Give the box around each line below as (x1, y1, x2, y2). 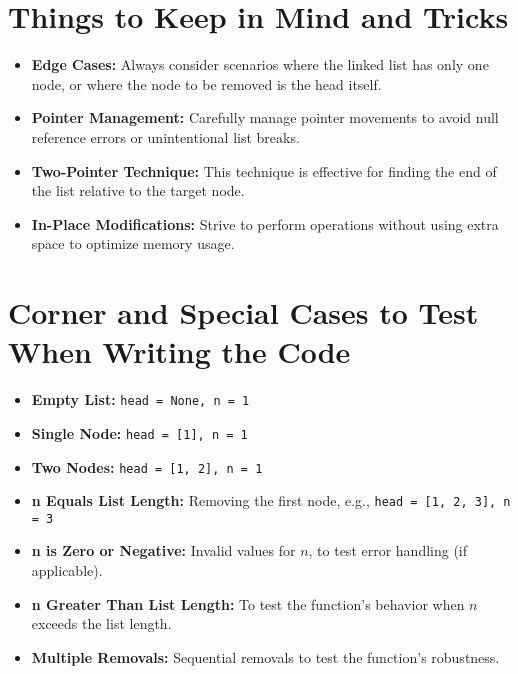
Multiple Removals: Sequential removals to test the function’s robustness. (31, 646, 500, 667)
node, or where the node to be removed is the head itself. (31, 73, 382, 94)
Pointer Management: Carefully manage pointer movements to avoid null (31, 107, 499, 128)
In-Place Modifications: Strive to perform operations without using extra (31, 213, 499, 234)
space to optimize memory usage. (31, 233, 235, 254)
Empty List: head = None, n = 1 (31, 389, 250, 410)
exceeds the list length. (31, 613, 172, 634)
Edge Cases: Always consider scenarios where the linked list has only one (31, 54, 489, 75)
